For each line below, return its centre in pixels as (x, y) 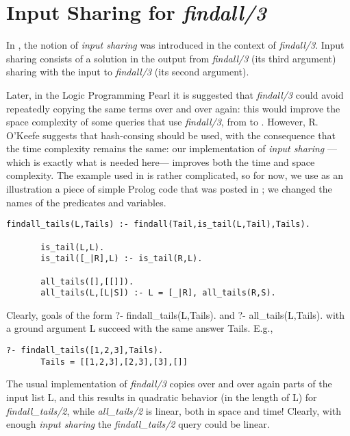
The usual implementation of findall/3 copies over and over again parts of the (169, 384)
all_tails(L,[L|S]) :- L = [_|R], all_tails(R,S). (158, 293)
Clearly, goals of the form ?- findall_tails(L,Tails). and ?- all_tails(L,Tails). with (176, 314)
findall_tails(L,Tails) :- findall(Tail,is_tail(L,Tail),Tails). (158, 225)
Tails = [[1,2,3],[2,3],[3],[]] (114, 362)
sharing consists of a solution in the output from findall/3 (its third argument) (171, 58)
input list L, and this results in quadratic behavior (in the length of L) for (162, 397)
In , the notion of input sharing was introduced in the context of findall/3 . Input (175, 45)
